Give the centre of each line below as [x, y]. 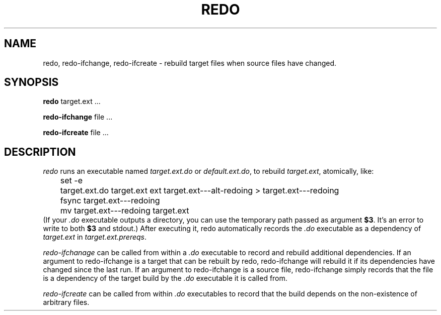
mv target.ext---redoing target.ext [125, 211]
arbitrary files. [66, 302]
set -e [71, 181]
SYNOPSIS [31, 82]
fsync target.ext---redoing [110, 201]
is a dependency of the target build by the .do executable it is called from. [165, 278]
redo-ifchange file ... [78, 117]
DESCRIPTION [40, 152]
